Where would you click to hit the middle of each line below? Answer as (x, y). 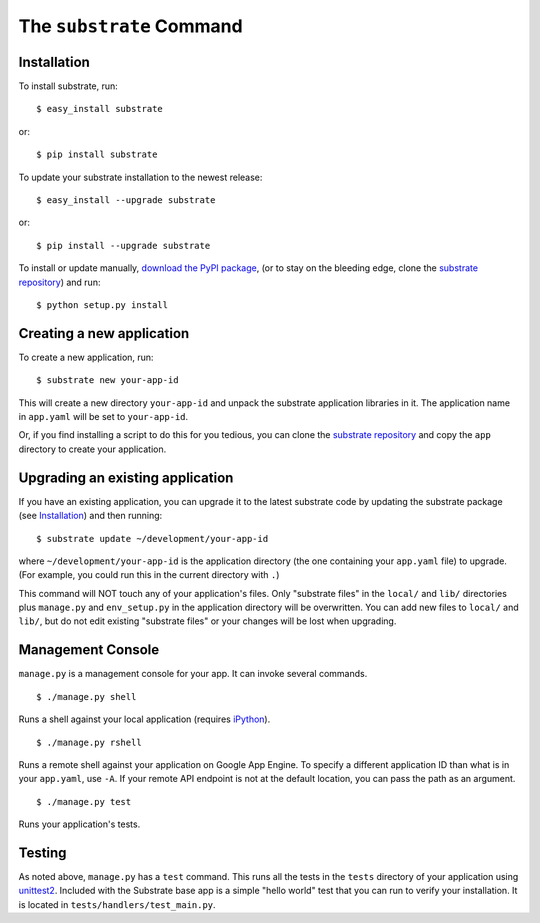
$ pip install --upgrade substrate (123, 245)
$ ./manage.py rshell (89, 742)
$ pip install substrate (97, 154)
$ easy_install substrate (100, 109)
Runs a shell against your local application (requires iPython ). (144, 719)
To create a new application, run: (86, 357)
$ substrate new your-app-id (107, 380)
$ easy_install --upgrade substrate (126, 200)
